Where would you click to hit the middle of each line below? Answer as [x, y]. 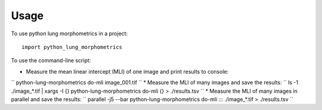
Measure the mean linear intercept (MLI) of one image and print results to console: [127, 71]
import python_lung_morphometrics [72, 47]
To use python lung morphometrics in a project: [69, 33]
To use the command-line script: [51, 60]
